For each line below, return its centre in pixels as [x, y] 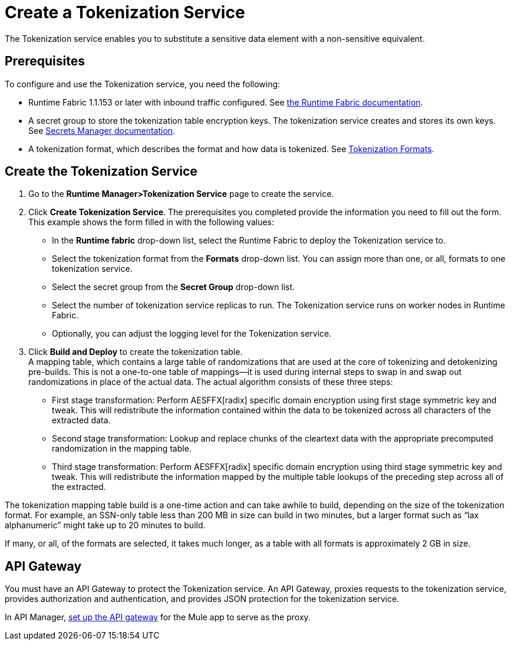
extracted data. [81, 420]
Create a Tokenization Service [125, 12]
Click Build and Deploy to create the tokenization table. [136, 352]
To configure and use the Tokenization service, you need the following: [143, 84]
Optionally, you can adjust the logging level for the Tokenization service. [192, 334]
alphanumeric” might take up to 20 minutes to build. [105, 525]
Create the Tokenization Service [101, 172]
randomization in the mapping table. [122, 449]
